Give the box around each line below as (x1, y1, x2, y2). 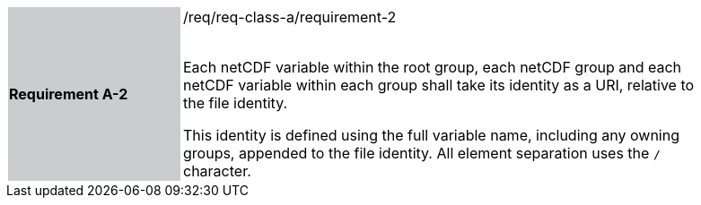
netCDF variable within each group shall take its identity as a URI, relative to (183, 76, 695, 94)
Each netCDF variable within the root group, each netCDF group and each (183, 58, 682, 76)
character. (183, 162, 251, 180)
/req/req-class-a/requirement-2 (183, 8, 397, 26)
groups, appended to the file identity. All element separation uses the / (183, 144, 661, 162)
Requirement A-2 (9, 85, 128, 103)
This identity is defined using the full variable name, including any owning (183, 126, 679, 144)
